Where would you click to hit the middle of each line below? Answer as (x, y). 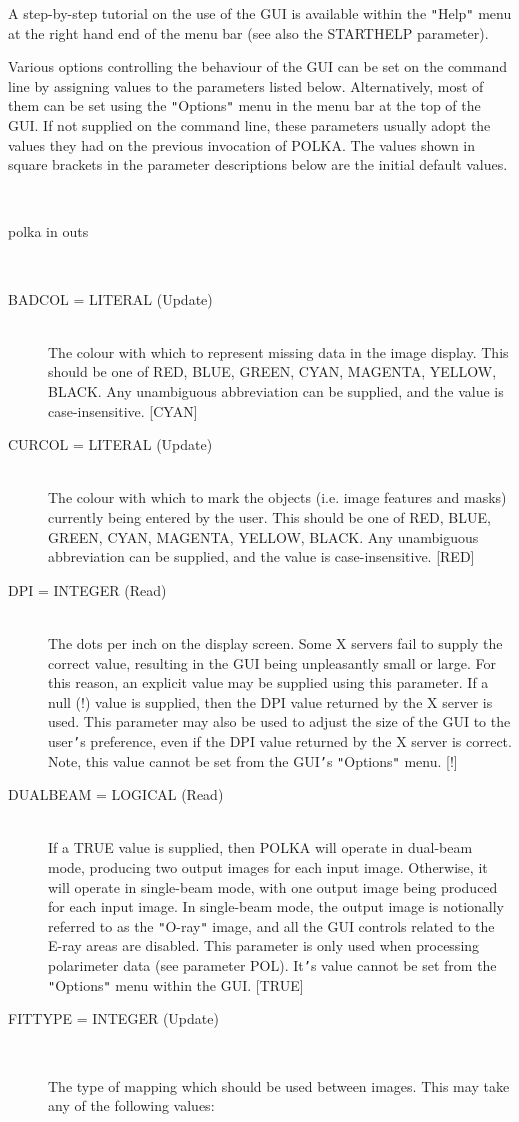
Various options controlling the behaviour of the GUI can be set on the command (258, 66)
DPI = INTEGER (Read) (87, 589)
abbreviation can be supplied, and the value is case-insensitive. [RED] (261, 556)
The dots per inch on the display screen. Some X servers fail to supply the (275, 642)
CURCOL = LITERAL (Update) (110, 444)
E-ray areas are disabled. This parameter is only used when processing (264, 945)
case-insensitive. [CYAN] (123, 410)
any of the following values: (131, 1105)
